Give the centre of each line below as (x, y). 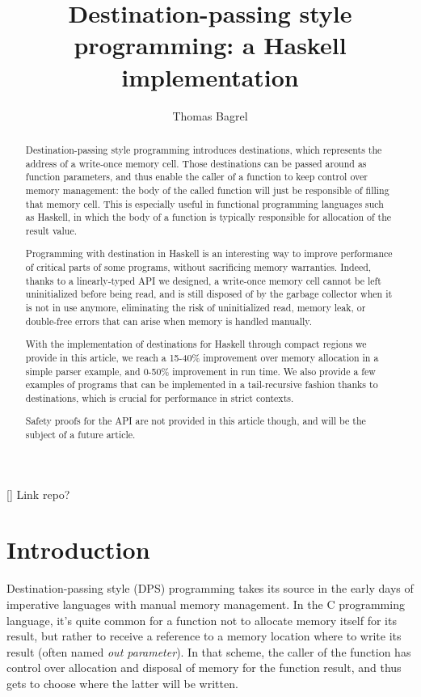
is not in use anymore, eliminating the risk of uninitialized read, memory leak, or (196, 307)
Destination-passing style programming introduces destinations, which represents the (204, 149)
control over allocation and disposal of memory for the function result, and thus (204, 667)
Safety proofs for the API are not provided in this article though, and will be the (196, 421)
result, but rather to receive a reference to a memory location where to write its (204, 636)
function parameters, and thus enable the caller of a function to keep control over (196, 177)
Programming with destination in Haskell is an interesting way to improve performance (209, 253)
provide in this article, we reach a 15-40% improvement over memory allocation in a (202, 357)
